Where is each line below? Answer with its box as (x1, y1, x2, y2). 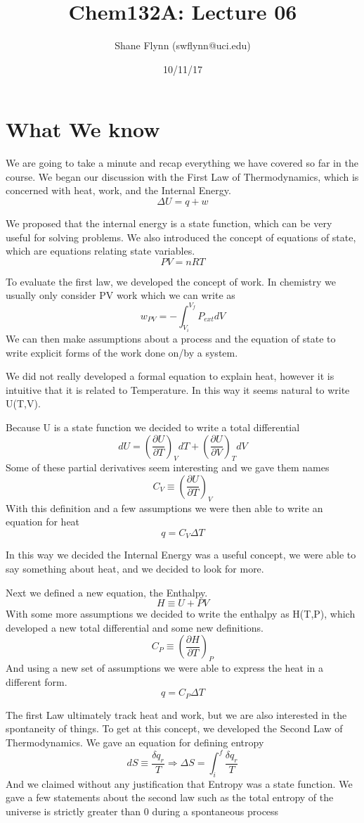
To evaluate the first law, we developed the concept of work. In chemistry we (6, 274, 336, 288)
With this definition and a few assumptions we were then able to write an (6, 500, 323, 515)
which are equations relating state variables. (6, 243, 195, 258)
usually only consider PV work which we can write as (6, 288, 235, 302)
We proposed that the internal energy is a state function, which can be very (6, 216, 332, 231)
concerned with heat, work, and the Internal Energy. (6, 183, 231, 198)
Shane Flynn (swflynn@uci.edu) (115, 38, 251, 53)
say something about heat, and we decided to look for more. (6, 561, 264, 575)
